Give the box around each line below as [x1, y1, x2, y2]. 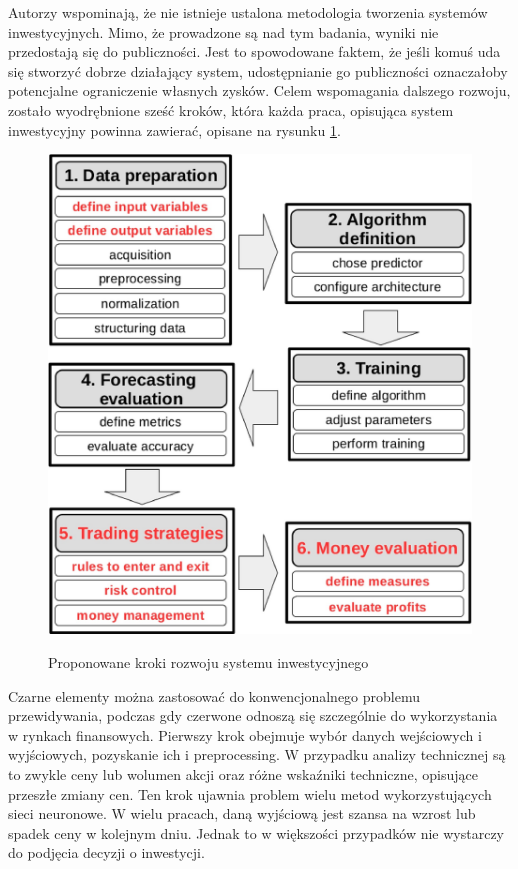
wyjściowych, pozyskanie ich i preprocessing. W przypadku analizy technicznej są [8, 744, 506, 765]
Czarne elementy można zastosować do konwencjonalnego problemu [8, 685, 421, 706]
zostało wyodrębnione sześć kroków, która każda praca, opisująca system [8, 99, 454, 120]
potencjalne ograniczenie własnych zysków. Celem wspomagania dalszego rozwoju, [8, 80, 511, 101]
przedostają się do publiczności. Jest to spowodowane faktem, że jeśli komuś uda [8, 41, 501, 62]
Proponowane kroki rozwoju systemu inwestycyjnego [48, 652, 369, 673]
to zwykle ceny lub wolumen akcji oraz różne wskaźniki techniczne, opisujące [8, 764, 478, 784]
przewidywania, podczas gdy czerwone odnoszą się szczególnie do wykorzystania [8, 705, 498, 726]
